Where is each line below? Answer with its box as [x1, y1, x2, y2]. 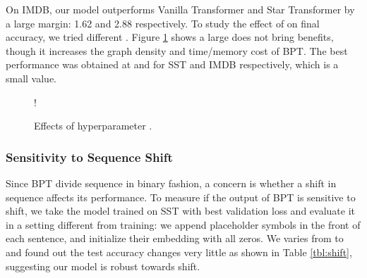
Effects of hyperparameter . [34, 118, 152, 133]
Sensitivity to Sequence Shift [6, 148, 173, 165]
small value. [6, 70, 57, 85]
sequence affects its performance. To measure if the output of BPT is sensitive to [6, 189, 356, 204]
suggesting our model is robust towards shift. [6, 258, 200, 273]
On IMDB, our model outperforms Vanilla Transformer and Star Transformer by [6, 2, 355, 16]
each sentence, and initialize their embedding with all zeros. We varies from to [6, 231, 344, 246]
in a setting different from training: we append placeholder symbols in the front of [6, 217, 361, 232]
